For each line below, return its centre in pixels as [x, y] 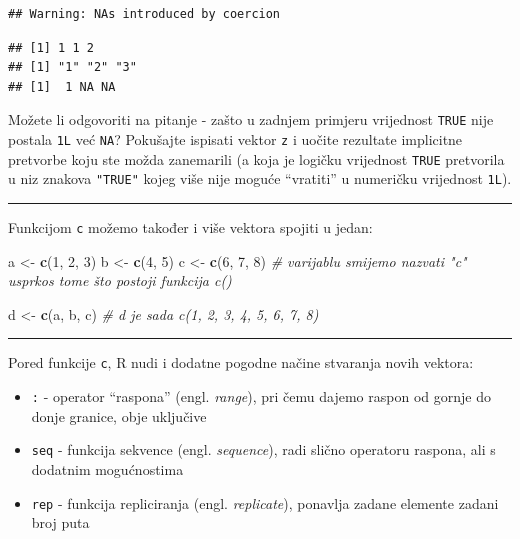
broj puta [60, 522]
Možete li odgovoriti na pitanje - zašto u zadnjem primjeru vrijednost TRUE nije [251, 119]
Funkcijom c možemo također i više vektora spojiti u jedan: [190, 227]
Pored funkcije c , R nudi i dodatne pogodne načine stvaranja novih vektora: [241, 362]
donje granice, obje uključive [119, 415]
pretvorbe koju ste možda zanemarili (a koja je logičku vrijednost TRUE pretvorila [256, 158]
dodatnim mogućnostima [107, 469]
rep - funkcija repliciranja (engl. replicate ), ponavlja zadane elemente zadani [265, 502]
